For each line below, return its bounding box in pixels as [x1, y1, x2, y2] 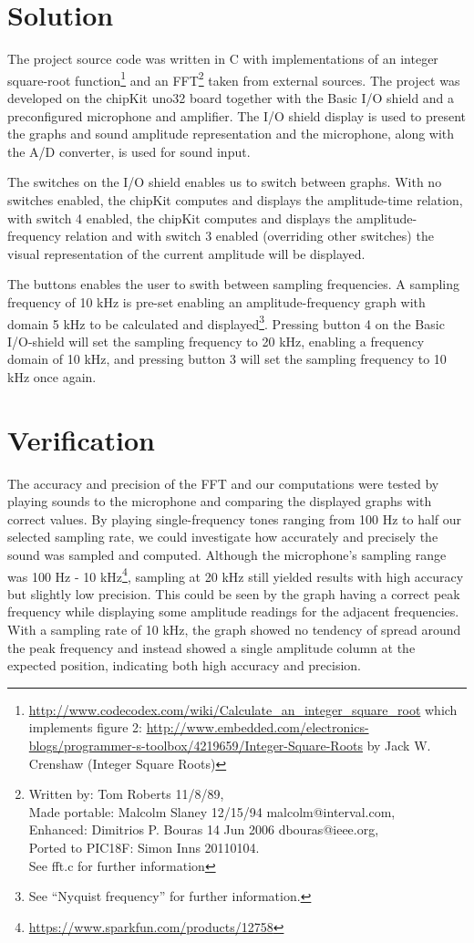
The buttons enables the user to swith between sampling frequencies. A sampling [7, 275, 460, 294]
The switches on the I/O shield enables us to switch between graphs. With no [7, 172, 442, 192]
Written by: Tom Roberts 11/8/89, [28, 784, 224, 803]
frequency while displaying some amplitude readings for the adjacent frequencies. [7, 602, 459, 621]
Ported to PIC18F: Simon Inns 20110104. [28, 838, 260, 856]
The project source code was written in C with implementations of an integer [7, 49, 438, 68]
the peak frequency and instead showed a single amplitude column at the [7, 637, 416, 657]
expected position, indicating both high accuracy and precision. [7, 656, 362, 675]
